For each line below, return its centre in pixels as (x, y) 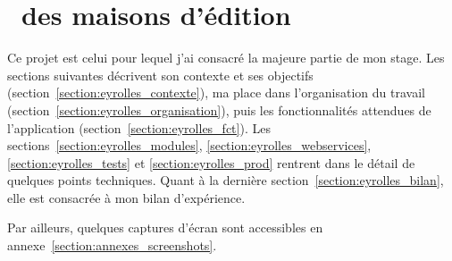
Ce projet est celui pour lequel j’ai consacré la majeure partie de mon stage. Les (226, 58)
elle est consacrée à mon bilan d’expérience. (126, 197)
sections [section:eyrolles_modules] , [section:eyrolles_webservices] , (189, 145)
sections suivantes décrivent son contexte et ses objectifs (160, 75)
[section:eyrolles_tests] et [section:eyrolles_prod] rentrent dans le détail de (211, 162)
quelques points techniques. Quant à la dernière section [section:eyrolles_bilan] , (226, 180)
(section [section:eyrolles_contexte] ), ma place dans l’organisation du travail (216, 93)
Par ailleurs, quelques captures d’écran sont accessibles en (165, 227)
